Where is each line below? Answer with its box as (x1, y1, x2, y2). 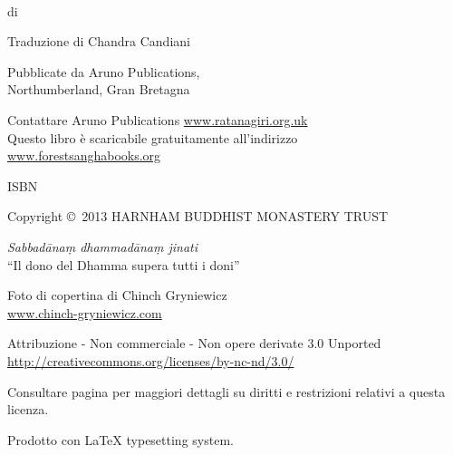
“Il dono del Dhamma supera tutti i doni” (7, 255, 240, 274)
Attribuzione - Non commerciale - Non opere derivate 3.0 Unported (7, 334, 381, 353)
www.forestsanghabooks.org (7, 146, 161, 165)
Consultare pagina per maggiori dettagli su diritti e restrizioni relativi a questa (7, 382, 446, 401)
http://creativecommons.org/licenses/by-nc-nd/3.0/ (7, 351, 294, 370)
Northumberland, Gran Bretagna (7, 80, 190, 99)
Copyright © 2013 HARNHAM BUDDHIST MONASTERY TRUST (7, 207, 389, 226)
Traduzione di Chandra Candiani (7, 32, 190, 51)
